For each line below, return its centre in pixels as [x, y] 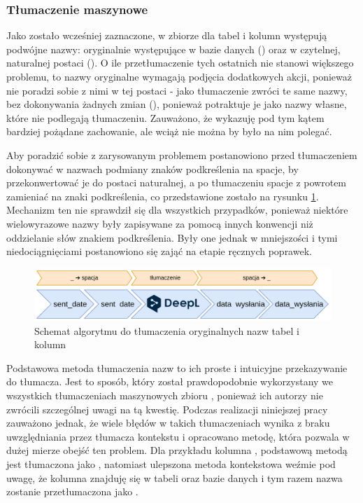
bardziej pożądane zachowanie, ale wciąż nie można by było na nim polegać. [169, 131]
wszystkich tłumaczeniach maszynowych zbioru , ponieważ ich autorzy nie [165, 395]
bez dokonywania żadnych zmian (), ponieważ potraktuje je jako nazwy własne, [177, 104]
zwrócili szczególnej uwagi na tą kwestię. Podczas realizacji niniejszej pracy [167, 409]
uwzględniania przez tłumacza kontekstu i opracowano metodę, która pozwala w [178, 436]
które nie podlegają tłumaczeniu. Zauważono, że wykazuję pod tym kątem [165, 117]
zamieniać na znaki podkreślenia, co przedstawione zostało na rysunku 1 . [163, 196]
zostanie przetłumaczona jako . [72, 491]
